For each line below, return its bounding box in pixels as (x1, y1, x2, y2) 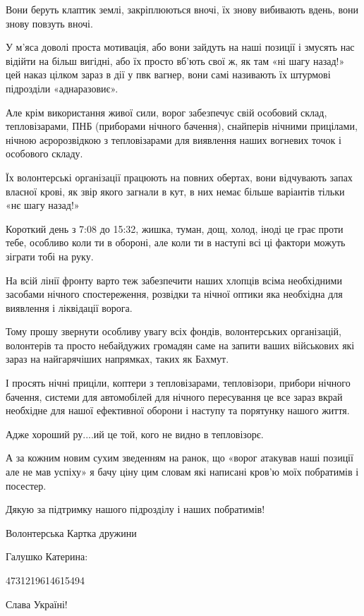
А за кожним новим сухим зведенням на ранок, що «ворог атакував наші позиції (6, 450, 353, 465)
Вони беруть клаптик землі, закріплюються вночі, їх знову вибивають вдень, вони (6, 2, 358, 16)
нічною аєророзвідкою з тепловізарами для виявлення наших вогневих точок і (6, 132, 341, 147)
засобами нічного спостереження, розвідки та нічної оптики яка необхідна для (6, 286, 343, 301)
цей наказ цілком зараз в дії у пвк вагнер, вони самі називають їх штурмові (6, 67, 331, 82)
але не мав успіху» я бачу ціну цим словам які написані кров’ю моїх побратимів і (6, 464, 359, 479)
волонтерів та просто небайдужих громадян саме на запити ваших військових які (6, 337, 355, 352)
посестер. (6, 478, 47, 493)
